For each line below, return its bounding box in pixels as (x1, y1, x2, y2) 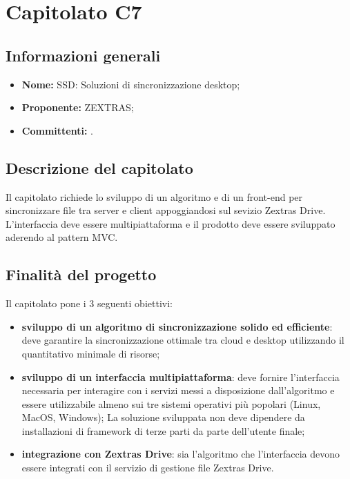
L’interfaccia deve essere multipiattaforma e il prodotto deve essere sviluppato (6, 216, 336, 231)
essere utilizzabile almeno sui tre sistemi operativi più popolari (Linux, (21, 396, 321, 411)
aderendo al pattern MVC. (6, 230, 118, 244)
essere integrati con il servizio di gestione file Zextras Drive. (21, 460, 274, 475)
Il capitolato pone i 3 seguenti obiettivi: (6, 296, 173, 311)
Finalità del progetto (6, 264, 157, 285)
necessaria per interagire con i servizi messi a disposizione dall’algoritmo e (21, 383, 335, 398)
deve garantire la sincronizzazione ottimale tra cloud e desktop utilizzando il (21, 333, 344, 347)
